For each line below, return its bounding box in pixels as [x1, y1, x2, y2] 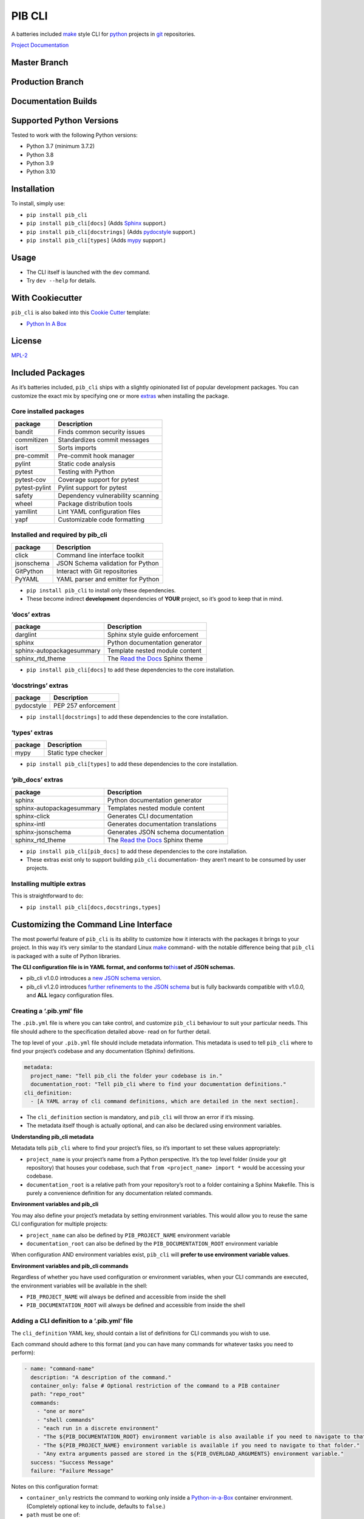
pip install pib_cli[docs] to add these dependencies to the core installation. [26, 666, 235, 674]
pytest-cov [15, 475, 46, 484]
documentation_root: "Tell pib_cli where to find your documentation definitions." [30, 1081, 286, 1088]
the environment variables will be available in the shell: [11, 1282, 148, 1289]
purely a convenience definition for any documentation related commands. [26, 1190, 213, 1197]
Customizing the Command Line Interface [11, 919, 173, 930]
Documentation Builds [11, 96, 97, 106]
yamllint [15, 507, 38, 516]
